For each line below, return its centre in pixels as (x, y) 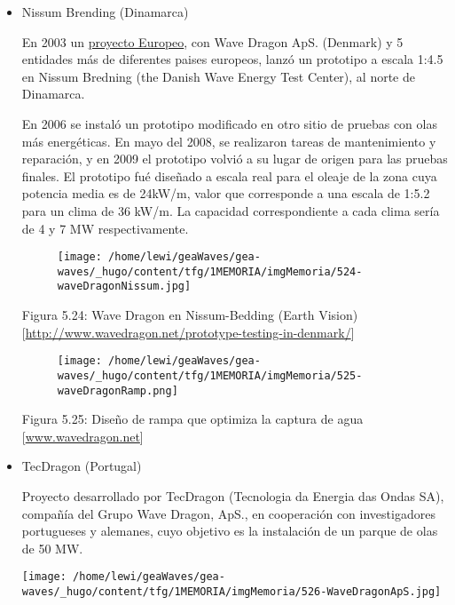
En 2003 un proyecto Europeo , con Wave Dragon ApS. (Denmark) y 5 (212, 41)
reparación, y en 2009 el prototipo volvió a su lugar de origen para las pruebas (235, 159)
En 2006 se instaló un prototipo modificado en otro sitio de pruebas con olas (229, 123)
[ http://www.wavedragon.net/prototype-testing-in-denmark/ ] (188, 332)
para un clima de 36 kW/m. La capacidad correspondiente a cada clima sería (231, 210)
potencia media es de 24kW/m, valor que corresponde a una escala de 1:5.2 (226, 193)
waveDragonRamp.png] (118, 390)
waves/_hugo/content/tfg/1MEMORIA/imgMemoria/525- (210, 375)
